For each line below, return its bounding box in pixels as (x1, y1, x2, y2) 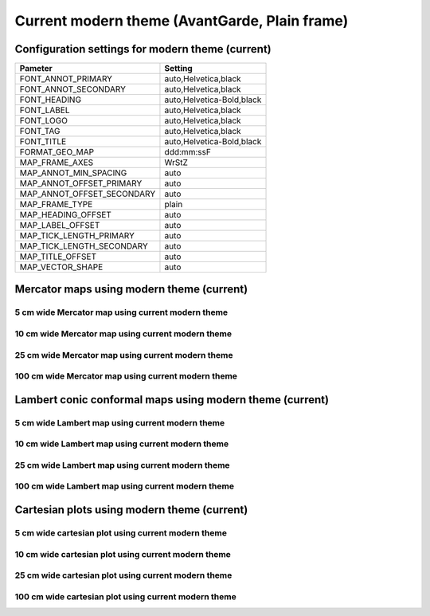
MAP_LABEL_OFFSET (19, 220, 100, 231)
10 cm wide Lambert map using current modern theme (14, 438, 229, 449)
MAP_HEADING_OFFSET (19, 210, 111, 221)
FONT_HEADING (19, 94, 82, 105)
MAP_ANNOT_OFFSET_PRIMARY (19, 178, 143, 189)
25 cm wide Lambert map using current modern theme (14, 459, 230, 470)
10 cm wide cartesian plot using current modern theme (14, 548, 231, 559)
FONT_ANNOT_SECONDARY (19, 84, 127, 95)
